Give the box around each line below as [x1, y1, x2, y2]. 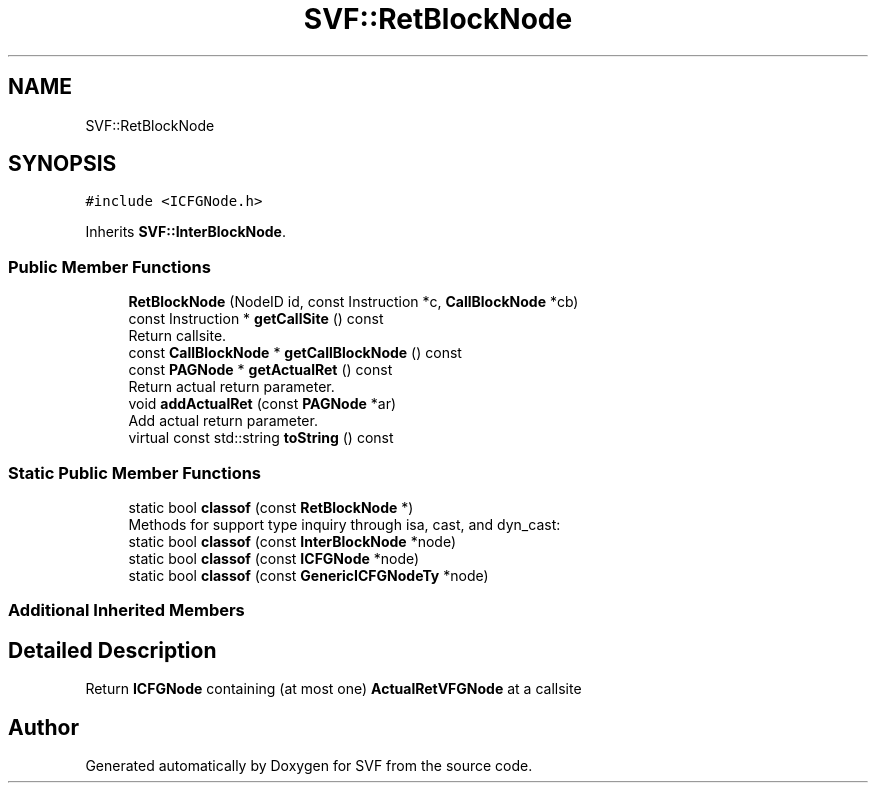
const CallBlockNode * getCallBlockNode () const [128, 344, 462, 362]
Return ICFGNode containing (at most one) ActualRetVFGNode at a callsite [85, 680, 582, 698]
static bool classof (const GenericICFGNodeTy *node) [128, 566, 489, 584]
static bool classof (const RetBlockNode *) [128, 498, 414, 516]
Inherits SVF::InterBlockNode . [85, 223, 286, 241]
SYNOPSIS [8, 151, 117, 177]
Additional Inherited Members [8, 600, 245, 621]
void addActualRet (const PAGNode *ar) [128, 395, 397, 413]
